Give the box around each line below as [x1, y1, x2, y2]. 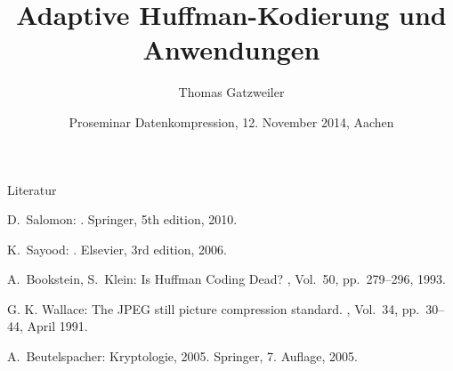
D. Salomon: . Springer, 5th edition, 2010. [7, 210, 238, 229]
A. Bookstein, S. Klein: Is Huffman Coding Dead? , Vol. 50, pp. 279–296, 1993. [7, 270, 446, 288]
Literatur [7, 180, 57, 198]
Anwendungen [142, 31, 320, 68]
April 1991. [27, 317, 88, 335]
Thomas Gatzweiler [178, 83, 285, 101]
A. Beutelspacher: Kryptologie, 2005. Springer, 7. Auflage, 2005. [7, 347, 359, 366]
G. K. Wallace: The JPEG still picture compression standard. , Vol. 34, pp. [7, 299, 420, 318]
